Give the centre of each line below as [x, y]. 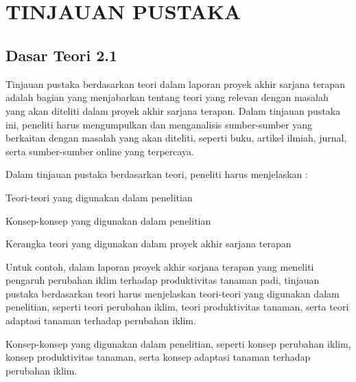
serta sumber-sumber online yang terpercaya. [100, 151]
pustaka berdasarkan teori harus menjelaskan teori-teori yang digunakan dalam [173, 293]
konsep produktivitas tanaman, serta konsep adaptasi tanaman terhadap [158, 357]
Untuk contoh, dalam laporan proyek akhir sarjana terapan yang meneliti [160, 266]
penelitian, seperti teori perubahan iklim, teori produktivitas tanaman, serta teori [177, 307]
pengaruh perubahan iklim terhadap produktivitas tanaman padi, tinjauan [163, 280]
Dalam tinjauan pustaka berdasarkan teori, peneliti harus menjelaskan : [157, 174]
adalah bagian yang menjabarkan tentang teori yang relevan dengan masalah [167, 97]
